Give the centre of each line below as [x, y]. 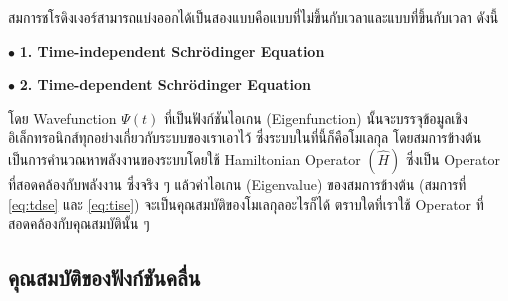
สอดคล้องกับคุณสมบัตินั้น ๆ [79, 223]
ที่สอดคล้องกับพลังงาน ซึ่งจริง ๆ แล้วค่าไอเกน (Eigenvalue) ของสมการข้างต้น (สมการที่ [237, 183]
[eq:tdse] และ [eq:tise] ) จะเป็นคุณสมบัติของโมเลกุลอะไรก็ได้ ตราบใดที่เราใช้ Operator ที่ [246, 203]
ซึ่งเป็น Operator [453, 158]
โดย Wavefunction [62, 117]
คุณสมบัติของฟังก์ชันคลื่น [104, 277]
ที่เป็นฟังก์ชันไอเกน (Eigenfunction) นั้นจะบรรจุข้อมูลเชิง [315, 117]
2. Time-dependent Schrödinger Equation [165, 84]
